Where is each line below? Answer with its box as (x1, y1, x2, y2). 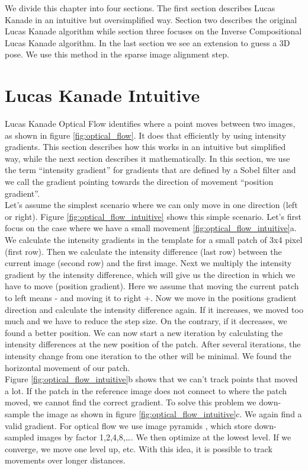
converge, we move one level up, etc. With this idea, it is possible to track (5, 442, 272, 455)
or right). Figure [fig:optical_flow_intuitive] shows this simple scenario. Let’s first (5, 210, 301, 222)
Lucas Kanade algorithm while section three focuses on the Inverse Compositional (5, 25, 302, 37)
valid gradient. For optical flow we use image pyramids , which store (5, 419, 252, 431)
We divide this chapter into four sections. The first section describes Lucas (5, 2, 275, 14)
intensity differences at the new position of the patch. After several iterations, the (5, 338, 301, 350)
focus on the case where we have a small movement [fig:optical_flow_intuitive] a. (5, 222, 297, 234)
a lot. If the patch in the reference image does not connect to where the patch (5, 384, 287, 397)
